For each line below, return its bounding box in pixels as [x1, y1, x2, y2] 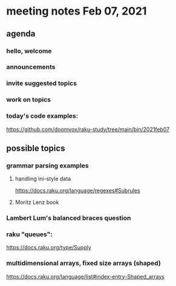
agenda [6, 29, 36, 39]
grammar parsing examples [6, 161, 89, 169]
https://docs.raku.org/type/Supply [6, 244, 92, 251]
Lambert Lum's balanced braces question [6, 214, 131, 222]
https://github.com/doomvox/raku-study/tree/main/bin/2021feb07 [6, 126, 170, 133]
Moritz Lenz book [15, 199, 59, 206]
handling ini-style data [15, 175, 71, 183]
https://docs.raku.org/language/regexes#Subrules [15, 187, 140, 194]
